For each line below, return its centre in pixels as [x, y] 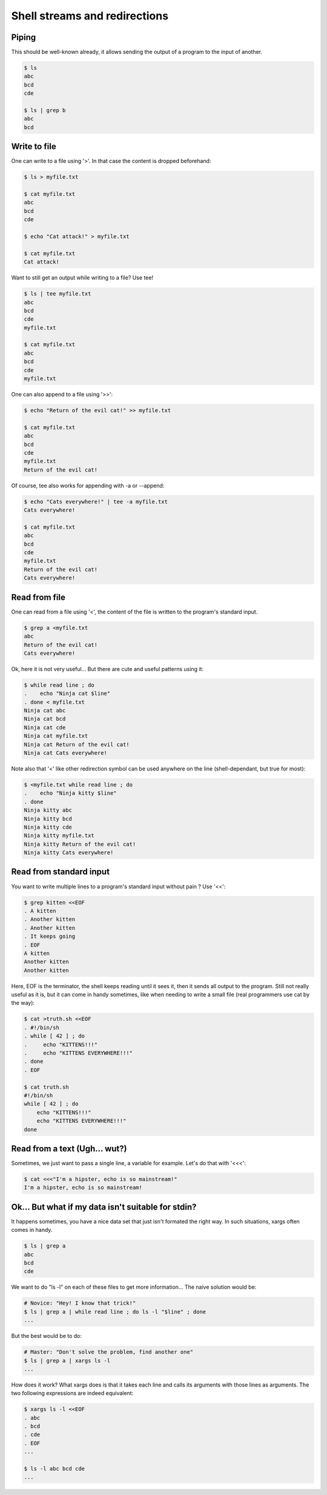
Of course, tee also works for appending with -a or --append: [88, 486]
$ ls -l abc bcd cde [54, 1469]
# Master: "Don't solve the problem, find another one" [109, 1352]
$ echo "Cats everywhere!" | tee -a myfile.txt [96, 501]
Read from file [38, 597]
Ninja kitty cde [48, 827]
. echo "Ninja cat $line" [67, 694]
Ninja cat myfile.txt [56, 736]
